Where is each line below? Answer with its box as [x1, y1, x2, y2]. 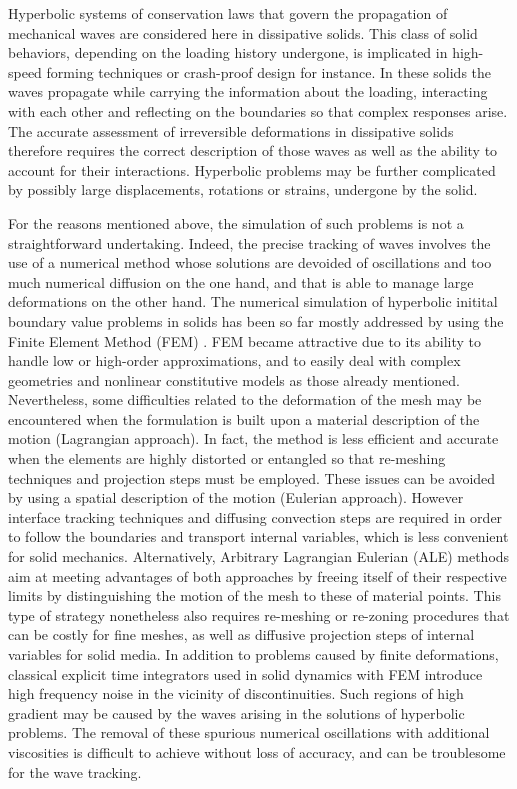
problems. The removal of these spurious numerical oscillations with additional [8, 722, 490, 743]
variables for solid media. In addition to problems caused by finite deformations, [8, 644, 499, 664]
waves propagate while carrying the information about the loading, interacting [8, 81, 488, 102]
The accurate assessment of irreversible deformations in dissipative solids [8, 120, 454, 141]
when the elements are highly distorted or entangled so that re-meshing [8, 448, 446, 469]
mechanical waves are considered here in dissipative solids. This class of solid [8, 22, 478, 43]
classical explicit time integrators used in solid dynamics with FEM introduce [8, 663, 483, 684]
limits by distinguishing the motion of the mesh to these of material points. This [8, 585, 501, 606]
